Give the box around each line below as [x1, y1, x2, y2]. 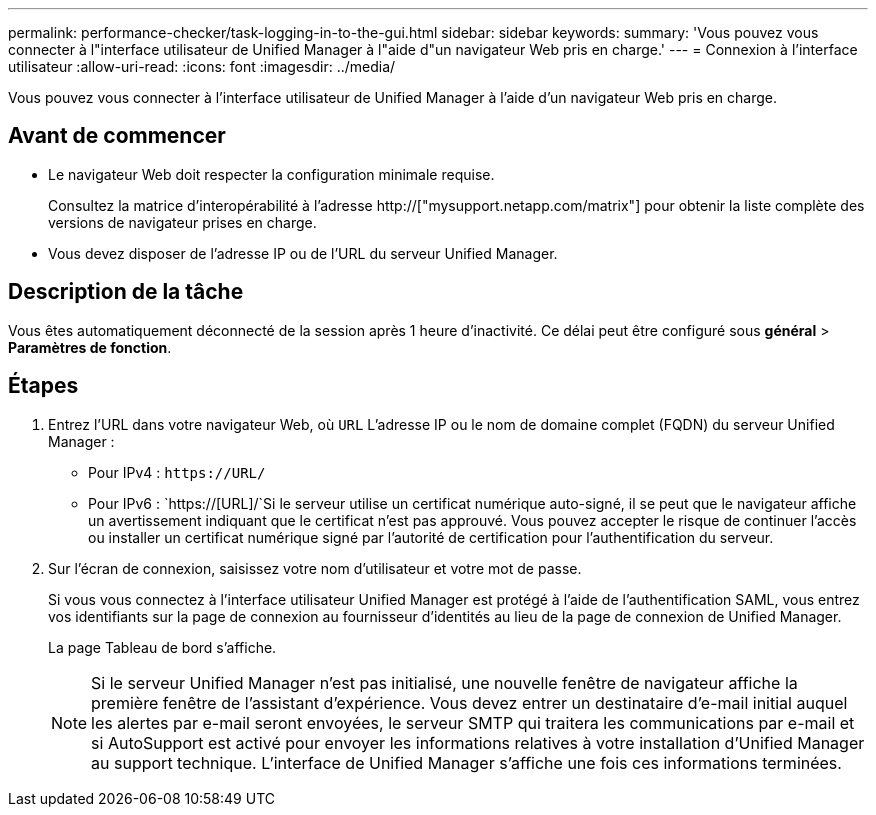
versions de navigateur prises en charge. [48, 213, 317, 231]
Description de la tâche [8, 279, 244, 305]
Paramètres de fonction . [8, 338, 172, 356]
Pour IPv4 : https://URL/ [88, 463, 266, 481]
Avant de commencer [8, 123, 226, 149]
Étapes [8, 373, 79, 399]
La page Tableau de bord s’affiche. [48, 638, 277, 656]
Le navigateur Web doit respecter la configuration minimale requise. [48, 165, 495, 183]
